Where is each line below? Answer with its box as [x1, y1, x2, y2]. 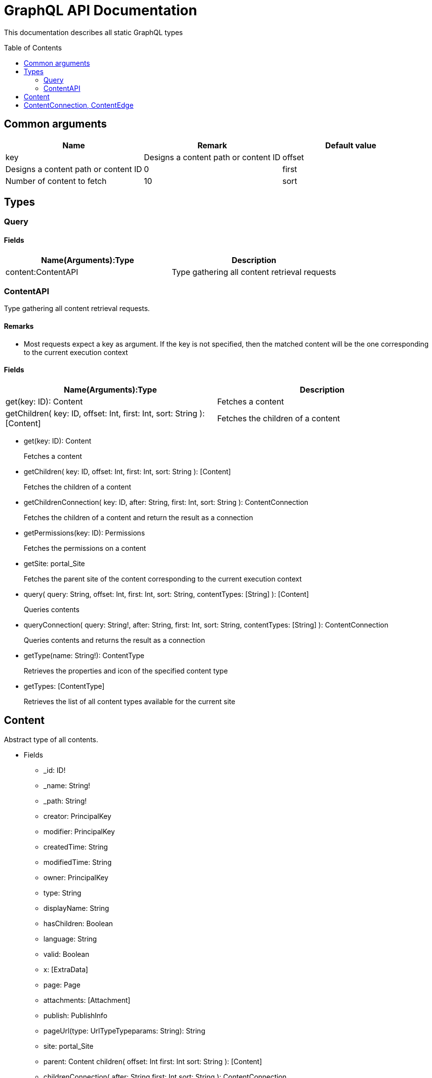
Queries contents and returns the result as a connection [24, 635, 205, 644]
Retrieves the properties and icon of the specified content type [24, 666, 228, 675]
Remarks [4, 322, 34, 331]
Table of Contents [4, 43, 62, 52]
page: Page [43, 980, 80, 989]
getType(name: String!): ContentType [24, 651, 145, 660]
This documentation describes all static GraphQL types [4, 28, 183, 37]
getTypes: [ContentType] [24, 681, 105, 690]
